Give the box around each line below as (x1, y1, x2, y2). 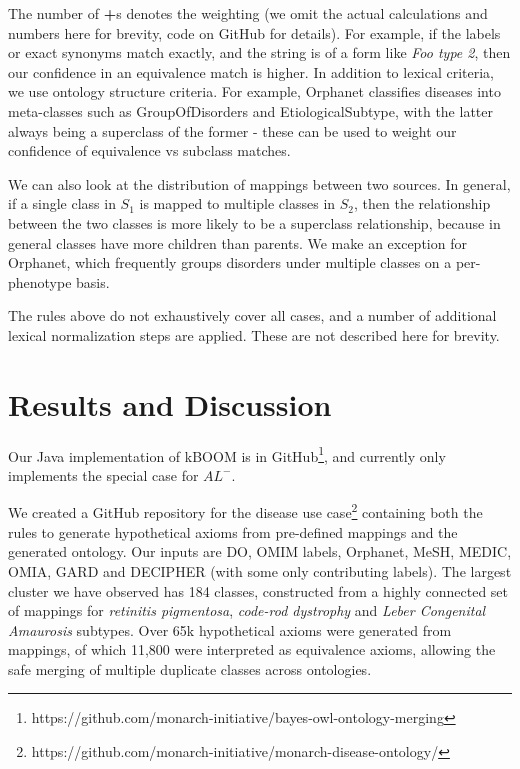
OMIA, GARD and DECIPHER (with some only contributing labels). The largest (8, 560, 512, 581)
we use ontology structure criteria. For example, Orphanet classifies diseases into (8, 81, 501, 102)
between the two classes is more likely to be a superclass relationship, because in (8, 212, 501, 233)
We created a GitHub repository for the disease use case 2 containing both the (8, 499, 483, 523)
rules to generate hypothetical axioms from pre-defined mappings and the (8, 521, 458, 542)
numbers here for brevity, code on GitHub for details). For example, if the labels (8, 22, 501, 43)
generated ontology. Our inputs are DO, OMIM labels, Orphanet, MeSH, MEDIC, (8, 541, 512, 562)
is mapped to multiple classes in (139, 193, 336, 214)
